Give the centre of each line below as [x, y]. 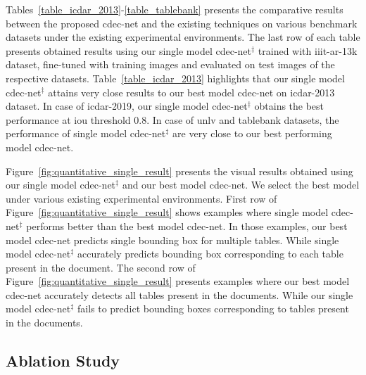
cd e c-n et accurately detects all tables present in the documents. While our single [179, 294]
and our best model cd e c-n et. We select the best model [241, 185]
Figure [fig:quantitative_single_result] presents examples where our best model [178, 281]
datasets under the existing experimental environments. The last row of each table [183, 37]
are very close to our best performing [252, 133]
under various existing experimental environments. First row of [141, 198]
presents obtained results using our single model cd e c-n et [129, 50]
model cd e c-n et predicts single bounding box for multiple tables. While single [172, 240]
